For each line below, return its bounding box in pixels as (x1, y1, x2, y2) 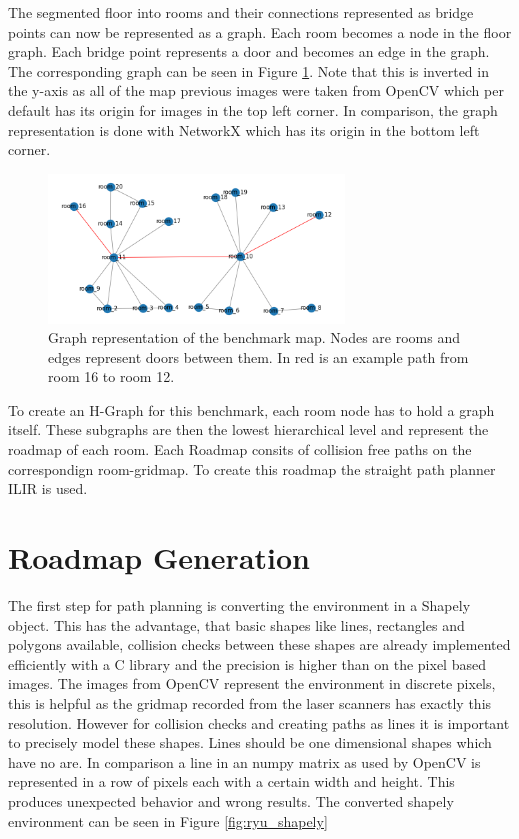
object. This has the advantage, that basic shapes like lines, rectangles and (8, 614, 465, 635)
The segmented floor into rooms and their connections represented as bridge (8, 2, 474, 22)
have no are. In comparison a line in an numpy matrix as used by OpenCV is (8, 751, 481, 772)
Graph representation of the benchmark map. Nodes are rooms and (48, 327, 461, 348)
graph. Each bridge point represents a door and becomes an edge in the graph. (8, 41, 490, 62)
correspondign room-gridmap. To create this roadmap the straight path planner (8, 458, 496, 479)
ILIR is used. (8, 478, 88, 499)
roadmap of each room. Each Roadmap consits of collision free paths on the (8, 439, 472, 460)
